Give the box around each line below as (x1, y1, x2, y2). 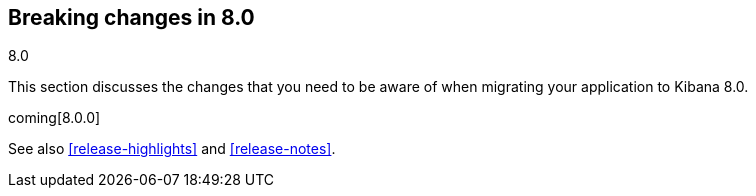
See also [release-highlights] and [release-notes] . (8, 140, 336, 158)
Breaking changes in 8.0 (8, 5, 255, 30)
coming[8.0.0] (8, 109, 101, 127)
